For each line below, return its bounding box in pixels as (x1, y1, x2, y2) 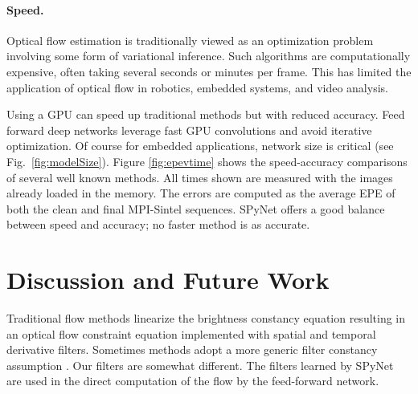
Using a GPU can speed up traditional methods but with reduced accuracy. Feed (6, 106, 405, 123)
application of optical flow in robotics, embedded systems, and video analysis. (6, 79, 388, 95)
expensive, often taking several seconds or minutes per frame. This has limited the (6, 63, 412, 79)
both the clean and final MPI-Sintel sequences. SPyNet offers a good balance (6, 200, 385, 217)
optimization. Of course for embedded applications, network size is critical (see (6, 137, 394, 154)
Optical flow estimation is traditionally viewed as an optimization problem (6, 31, 374, 48)
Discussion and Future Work (6, 263, 330, 296)
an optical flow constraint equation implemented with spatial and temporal (6, 325, 376, 342)
